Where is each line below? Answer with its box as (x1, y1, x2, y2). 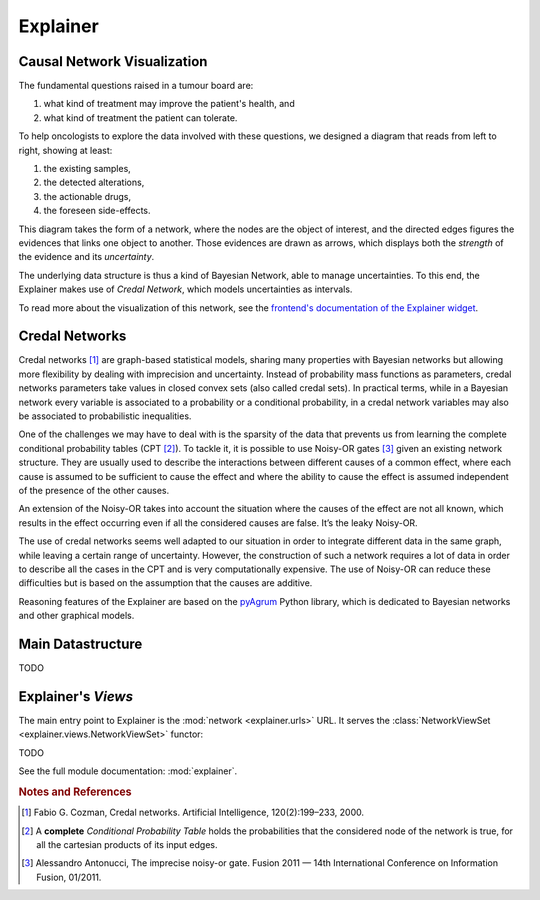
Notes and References (18, 785, 132, 799)
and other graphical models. (18, 610, 135, 622)
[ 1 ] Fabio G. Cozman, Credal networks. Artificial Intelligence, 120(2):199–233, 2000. (21, 806, 365, 819)
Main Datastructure (18, 635, 143, 652)
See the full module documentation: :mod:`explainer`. (18, 765, 238, 777)
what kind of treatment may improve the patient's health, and (43, 98, 295, 110)
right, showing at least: (18, 144, 113, 156)
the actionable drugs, (43, 190, 132, 202)
